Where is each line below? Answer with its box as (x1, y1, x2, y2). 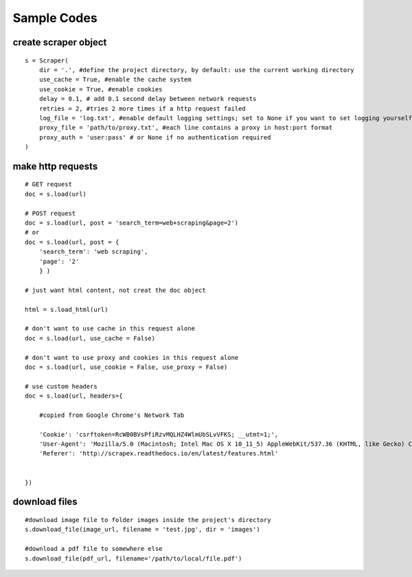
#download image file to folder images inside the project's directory (25, 516, 271, 523)
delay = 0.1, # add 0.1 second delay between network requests (38, 95, 257, 103)
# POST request (25, 210, 76, 217)
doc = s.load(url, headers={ (25, 392, 123, 400)
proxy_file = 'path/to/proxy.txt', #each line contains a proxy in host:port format (38, 124, 333, 132)
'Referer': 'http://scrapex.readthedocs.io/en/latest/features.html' (38, 450, 279, 457)
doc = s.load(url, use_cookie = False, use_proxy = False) (25, 363, 228, 371)
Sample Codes (12, 10, 98, 25)
